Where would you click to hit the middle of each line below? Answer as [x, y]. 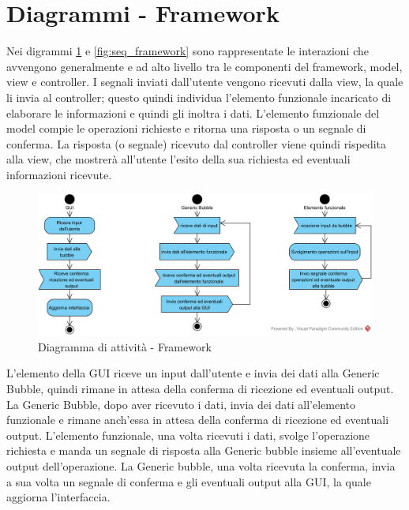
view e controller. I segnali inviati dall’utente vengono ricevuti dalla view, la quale [205, 82]
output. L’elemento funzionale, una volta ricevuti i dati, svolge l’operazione [188, 435]
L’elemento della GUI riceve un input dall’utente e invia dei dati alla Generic [193, 373]
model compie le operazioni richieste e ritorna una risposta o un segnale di [186, 128]
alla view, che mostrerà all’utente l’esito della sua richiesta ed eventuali [178, 159]
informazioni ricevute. [59, 174]
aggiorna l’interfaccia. [58, 497]
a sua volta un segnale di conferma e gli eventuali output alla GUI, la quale [189, 481]
